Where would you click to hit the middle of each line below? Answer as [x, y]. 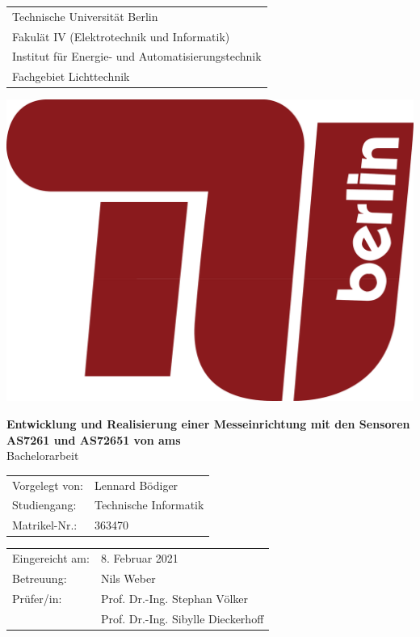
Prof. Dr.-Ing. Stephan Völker [174, 598]
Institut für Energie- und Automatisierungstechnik [137, 56]
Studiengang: [44, 505]
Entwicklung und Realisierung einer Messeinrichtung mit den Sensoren [208, 424]
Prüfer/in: [37, 598]
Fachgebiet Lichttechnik [71, 76]
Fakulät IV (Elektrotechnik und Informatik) [121, 36]
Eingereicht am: [51, 558]
